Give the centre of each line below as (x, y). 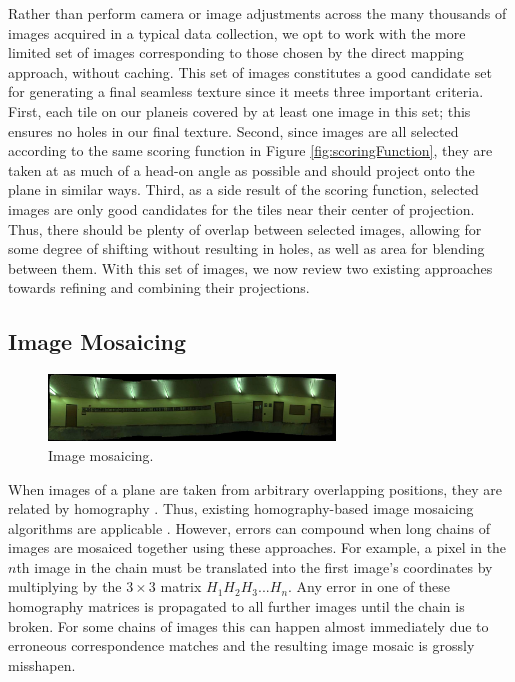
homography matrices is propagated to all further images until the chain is (236, 606)
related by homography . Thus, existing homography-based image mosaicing (241, 508)
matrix (181, 586)
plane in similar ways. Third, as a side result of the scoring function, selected (243, 189)
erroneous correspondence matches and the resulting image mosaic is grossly (241, 645)
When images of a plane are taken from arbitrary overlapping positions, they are (255, 488)
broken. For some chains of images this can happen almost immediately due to (248, 625)
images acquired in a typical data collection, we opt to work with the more (237, 32)
